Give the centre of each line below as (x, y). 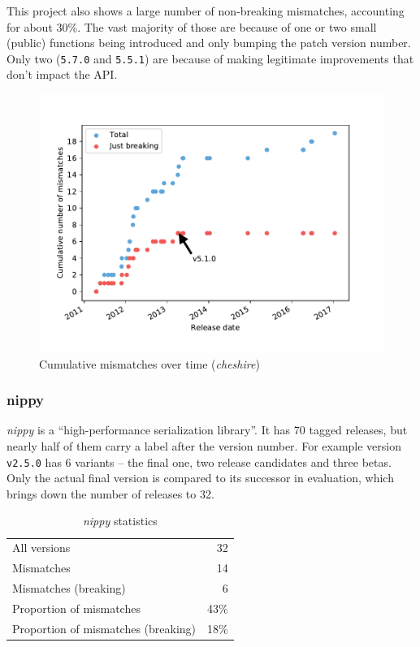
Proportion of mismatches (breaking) (104, 628)
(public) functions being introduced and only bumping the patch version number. (209, 43)
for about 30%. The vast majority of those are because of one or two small (192, 26)
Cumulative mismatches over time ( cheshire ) (149, 363)
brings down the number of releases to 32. (110, 493)
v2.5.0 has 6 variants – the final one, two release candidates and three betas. (199, 462)
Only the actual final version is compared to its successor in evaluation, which (200, 478)
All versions (41, 548)
